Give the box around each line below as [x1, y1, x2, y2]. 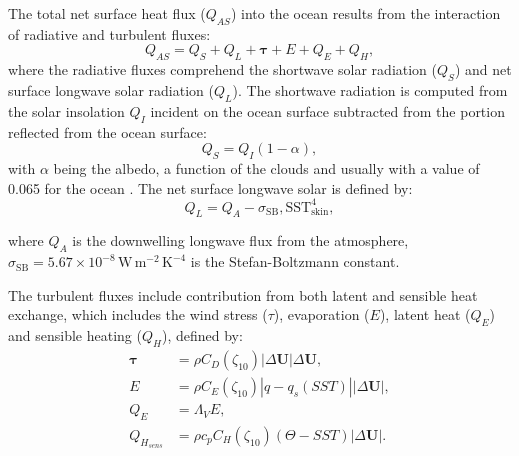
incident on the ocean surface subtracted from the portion [150, 100, 505, 121]
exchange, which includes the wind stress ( [8, 304, 268, 325]
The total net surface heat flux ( [8, 3, 206, 23]
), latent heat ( [379, 304, 471, 325]
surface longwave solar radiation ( [8, 79, 214, 100]
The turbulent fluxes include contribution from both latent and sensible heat [8, 284, 478, 305]
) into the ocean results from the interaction [230, 3, 501, 23]
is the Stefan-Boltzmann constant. [190, 251, 400, 272]
